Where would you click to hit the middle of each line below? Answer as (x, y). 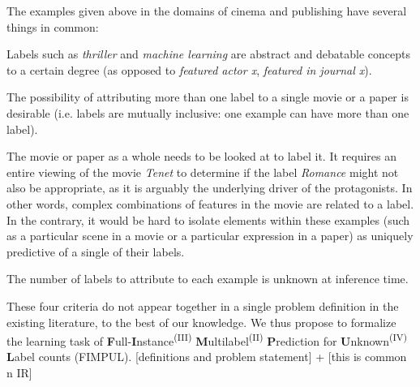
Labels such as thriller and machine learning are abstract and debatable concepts (208, 54)
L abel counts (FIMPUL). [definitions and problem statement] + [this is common (207, 357)
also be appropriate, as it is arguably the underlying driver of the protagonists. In (210, 188)
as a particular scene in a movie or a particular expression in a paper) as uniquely (210, 236)
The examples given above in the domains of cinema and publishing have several (207, 11)
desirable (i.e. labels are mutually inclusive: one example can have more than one (208, 112)
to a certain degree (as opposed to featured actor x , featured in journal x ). (189, 69)
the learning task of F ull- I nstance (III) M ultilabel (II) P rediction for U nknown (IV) (207, 340)
